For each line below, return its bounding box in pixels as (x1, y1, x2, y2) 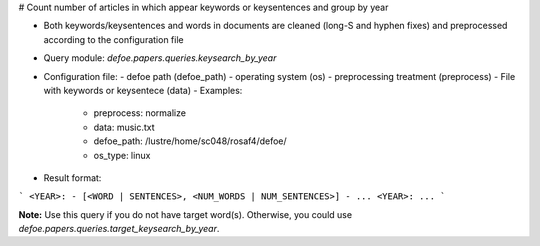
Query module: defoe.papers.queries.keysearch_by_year (43, 52, 277, 64)
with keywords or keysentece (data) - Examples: (43, 84, 243, 96)
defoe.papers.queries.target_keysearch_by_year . (18, 223, 220, 235)
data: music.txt (93, 121, 155, 133)
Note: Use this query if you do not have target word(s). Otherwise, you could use (18, 208, 353, 220)
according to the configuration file (43, 33, 184, 45)
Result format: (43, 171, 102, 184)
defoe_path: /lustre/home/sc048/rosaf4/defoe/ (93, 135, 287, 147)
